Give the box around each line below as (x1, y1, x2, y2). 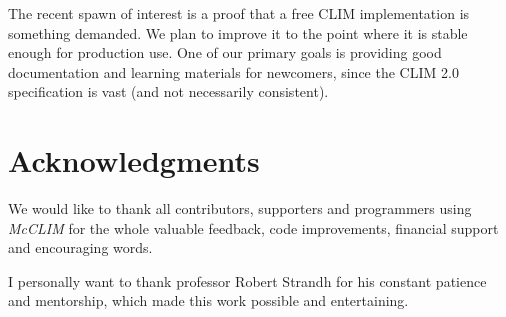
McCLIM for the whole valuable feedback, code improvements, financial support (8, 217, 499, 238)
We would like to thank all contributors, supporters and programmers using (8, 198, 472, 219)
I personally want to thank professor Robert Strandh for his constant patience (8, 270, 487, 291)
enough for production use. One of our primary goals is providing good (8, 42, 442, 63)
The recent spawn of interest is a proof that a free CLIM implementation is (8, 3, 470, 23)
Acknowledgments (8, 140, 260, 181)
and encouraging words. (8, 237, 153, 258)
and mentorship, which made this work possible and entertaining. (8, 290, 409, 311)
